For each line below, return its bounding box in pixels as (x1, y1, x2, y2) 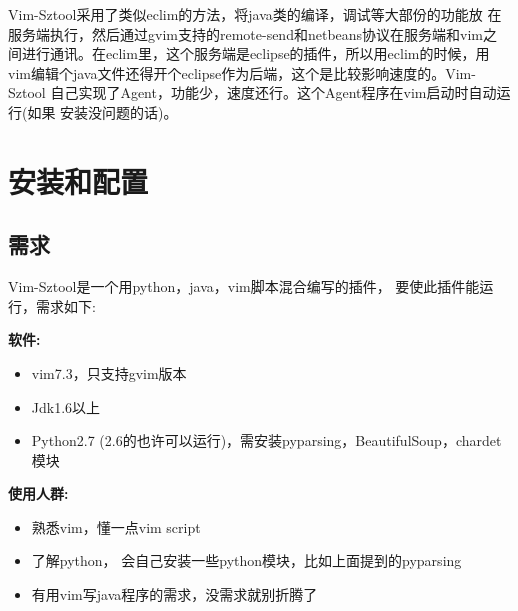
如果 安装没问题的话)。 (27, 101, 178, 122)
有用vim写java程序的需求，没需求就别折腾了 (31, 584, 318, 605)
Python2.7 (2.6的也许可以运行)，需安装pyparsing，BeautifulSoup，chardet (31, 430, 502, 451)
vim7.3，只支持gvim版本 (31, 362, 187, 383)
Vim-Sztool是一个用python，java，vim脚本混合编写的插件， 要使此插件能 (8, 276, 480, 297)
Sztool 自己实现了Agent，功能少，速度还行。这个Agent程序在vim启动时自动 (8, 82, 497, 103)
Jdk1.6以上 (31, 396, 101, 417)
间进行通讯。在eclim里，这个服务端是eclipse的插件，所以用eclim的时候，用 (8, 43, 490, 64)
